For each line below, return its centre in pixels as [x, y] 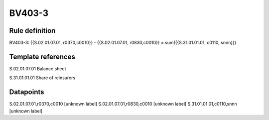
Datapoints [27, 92]
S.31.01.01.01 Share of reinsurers [42, 78]
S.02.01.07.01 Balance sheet [38, 68]
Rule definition [32, 31]
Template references [42, 57]
